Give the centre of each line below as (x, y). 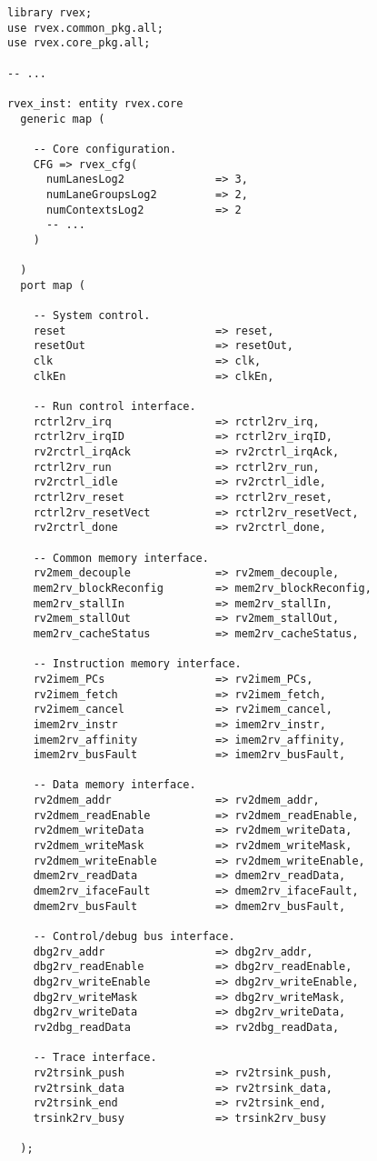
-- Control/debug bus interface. (134, 937)
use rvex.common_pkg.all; (85, 28)
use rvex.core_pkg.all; (79, 43)
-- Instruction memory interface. (137, 664)
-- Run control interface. (114, 407)
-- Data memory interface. (114, 785)
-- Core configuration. (105, 149)
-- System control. (92, 316)
